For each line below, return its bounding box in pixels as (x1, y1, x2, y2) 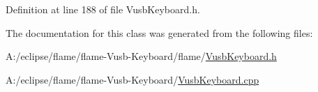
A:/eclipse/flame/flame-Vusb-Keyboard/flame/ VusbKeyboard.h (6, 49, 277, 63)
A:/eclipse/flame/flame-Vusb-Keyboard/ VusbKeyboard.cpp (6, 72, 259, 86)
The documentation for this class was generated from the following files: (6, 25, 313, 40)
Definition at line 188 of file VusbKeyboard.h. (6, 2, 200, 16)
